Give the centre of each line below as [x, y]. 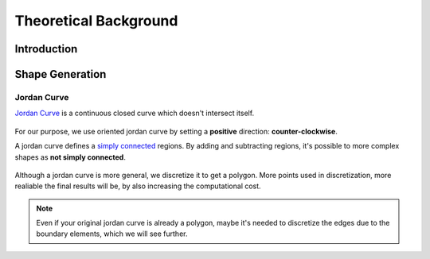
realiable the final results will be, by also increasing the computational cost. [138, 186]
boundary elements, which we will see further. [112, 234]
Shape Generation [61, 74]
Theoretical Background [96, 21]
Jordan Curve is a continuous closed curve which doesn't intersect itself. [135, 113]
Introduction [46, 49]
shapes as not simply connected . [70, 157]
